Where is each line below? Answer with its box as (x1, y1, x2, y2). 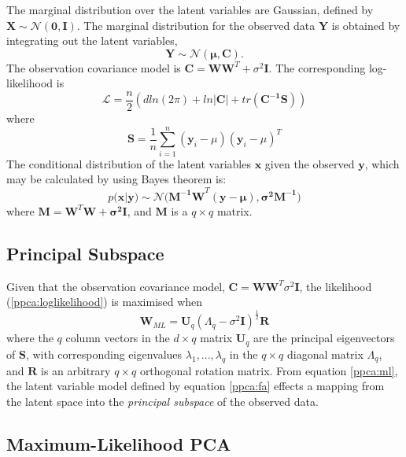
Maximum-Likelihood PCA (6, 431, 231, 455)
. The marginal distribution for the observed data (76, 17, 316, 33)
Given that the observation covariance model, (6, 278, 225, 294)
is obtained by (331, 17, 400, 33)
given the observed (264, 155, 355, 171)
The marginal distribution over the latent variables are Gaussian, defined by (6, 2, 374, 17)
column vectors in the (65, 330, 170, 346)
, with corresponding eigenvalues (25, 345, 183, 362)
